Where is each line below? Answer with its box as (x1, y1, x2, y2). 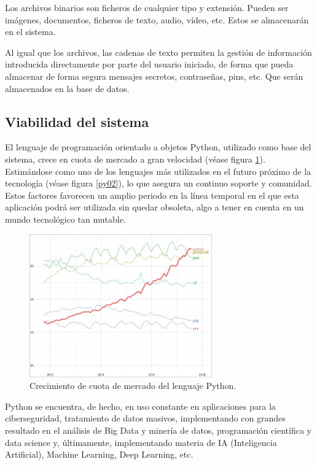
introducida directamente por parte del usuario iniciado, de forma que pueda (5, 58, 294, 71)
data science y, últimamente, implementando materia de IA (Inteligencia (5, 436, 277, 448)
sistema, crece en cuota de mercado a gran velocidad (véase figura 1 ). (5, 152, 265, 165)
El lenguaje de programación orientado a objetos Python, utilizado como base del (5, 140, 311, 153)
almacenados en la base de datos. (5, 82, 130, 94)
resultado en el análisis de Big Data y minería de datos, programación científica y (5, 424, 311, 437)
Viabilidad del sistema (5, 112, 149, 131)
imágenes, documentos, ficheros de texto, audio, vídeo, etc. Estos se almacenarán (5, 13, 309, 26)
